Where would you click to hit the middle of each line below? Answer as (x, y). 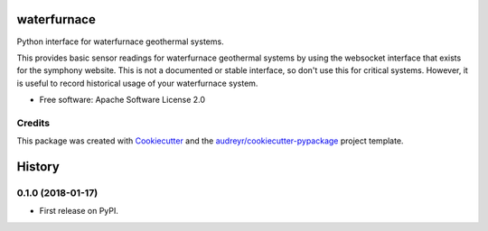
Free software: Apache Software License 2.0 (122, 100)
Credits (33, 123)
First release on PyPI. (79, 211)
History (38, 167)
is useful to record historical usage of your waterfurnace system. (137, 83)
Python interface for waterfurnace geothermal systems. (121, 42)
